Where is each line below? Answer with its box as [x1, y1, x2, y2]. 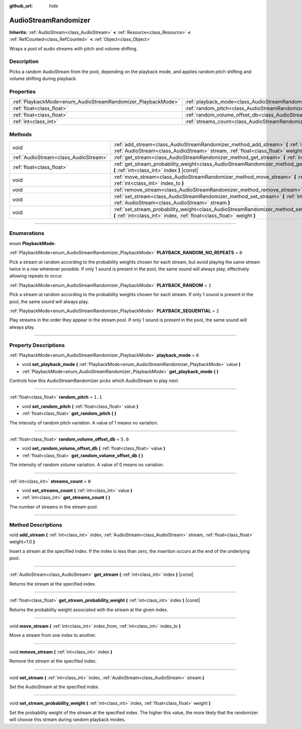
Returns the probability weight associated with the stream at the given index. [9, 607, 169, 613]
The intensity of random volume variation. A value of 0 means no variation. [9, 462, 165, 468]
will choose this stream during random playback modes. [9, 716, 126, 722]
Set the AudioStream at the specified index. [9, 684, 100, 690]
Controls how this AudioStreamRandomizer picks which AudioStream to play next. [9, 378, 180, 384]
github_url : [9, 3, 33, 9]
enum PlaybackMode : [9, 240, 56, 246]
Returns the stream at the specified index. [9, 580, 97, 587]
